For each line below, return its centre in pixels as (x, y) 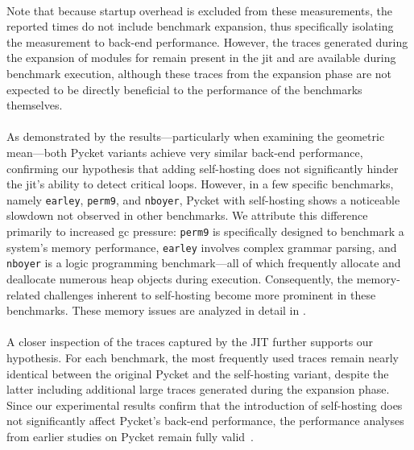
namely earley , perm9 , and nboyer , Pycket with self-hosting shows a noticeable (203, 199)
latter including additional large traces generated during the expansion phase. (198, 389)
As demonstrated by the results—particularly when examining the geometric (196, 136)
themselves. (35, 105)
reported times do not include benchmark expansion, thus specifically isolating (200, 26)
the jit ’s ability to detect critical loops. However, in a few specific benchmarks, (200, 184)
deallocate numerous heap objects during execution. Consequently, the (180, 278)
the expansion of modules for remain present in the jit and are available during (201, 58)
